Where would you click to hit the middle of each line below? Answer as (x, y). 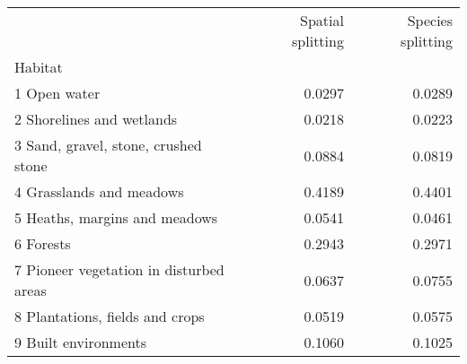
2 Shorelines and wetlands (96, 119)
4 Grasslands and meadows (99, 191)
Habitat (39, 67)
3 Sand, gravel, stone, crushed (108, 145)
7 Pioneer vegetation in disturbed (119, 269)
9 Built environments (81, 342)
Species (430, 20)
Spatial (322, 20)
